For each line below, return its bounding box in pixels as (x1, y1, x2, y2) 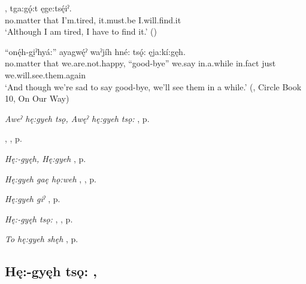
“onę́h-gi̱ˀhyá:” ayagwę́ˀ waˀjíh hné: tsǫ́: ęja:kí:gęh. (5, 45, 186, 57)
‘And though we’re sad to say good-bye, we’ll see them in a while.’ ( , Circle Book (5, 80, 302, 93)
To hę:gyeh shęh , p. (5, 233, 78, 245)
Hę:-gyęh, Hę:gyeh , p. (5, 152, 86, 164)
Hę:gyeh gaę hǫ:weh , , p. (5, 172, 96, 185)
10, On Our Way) (5, 92, 69, 105)
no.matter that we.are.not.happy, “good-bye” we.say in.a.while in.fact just (5, 57, 276, 69)
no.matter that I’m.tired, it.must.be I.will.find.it (5, 13, 181, 26)
